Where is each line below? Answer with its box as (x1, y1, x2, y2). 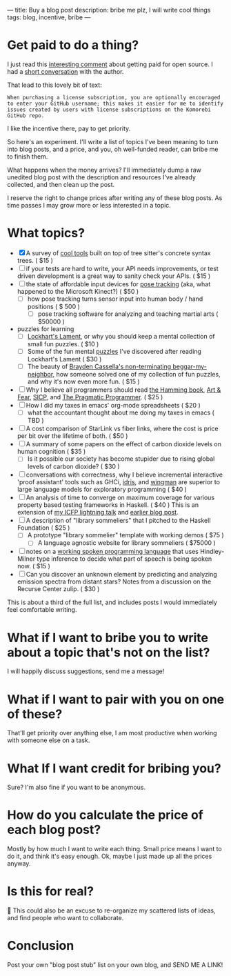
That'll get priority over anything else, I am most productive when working (7, 729, 217, 737)
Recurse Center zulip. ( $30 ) (17, 585, 100, 593)
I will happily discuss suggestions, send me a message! (7, 667, 165, 675)
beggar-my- (172, 362, 207, 371)
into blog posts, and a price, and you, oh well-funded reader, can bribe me (7, 145, 219, 153)
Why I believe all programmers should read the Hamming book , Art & (26, 386, 221, 394)
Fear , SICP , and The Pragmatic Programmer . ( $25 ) (17, 393, 163, 401)
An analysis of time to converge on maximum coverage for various (26, 493, 215, 502)
